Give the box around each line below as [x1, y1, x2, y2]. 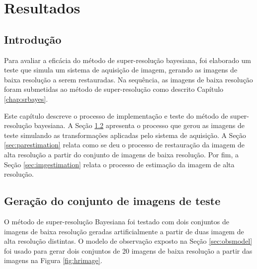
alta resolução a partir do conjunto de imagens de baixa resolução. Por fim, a [4, 149, 239, 159]
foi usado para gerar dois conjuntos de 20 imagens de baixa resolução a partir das [4, 245, 253, 256]
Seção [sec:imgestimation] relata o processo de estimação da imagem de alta [4, 159, 235, 169]
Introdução [4, 31, 62, 47]
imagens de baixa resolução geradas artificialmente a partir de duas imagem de [4, 226, 244, 236]
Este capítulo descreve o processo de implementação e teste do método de [4, 110, 228, 121]
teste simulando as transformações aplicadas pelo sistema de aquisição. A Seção [4, 130, 246, 140]
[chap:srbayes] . [4, 93, 48, 104]
